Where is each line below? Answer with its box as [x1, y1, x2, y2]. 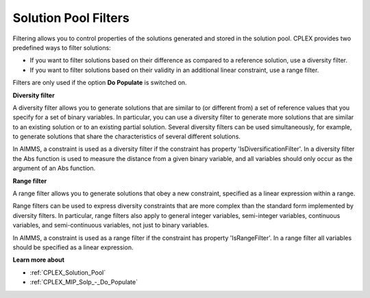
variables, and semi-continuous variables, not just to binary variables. [12, 221, 209, 229]
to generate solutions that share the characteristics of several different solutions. [12, 132, 241, 140]
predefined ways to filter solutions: [12, 43, 111, 51]
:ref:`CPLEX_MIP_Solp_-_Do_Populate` [29, 278, 138, 286]
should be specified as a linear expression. [12, 243, 134, 251]
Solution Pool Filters [12, 10, 129, 25]
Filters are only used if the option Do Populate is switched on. [12, 79, 188, 87]
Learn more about [12, 256, 65, 264]
